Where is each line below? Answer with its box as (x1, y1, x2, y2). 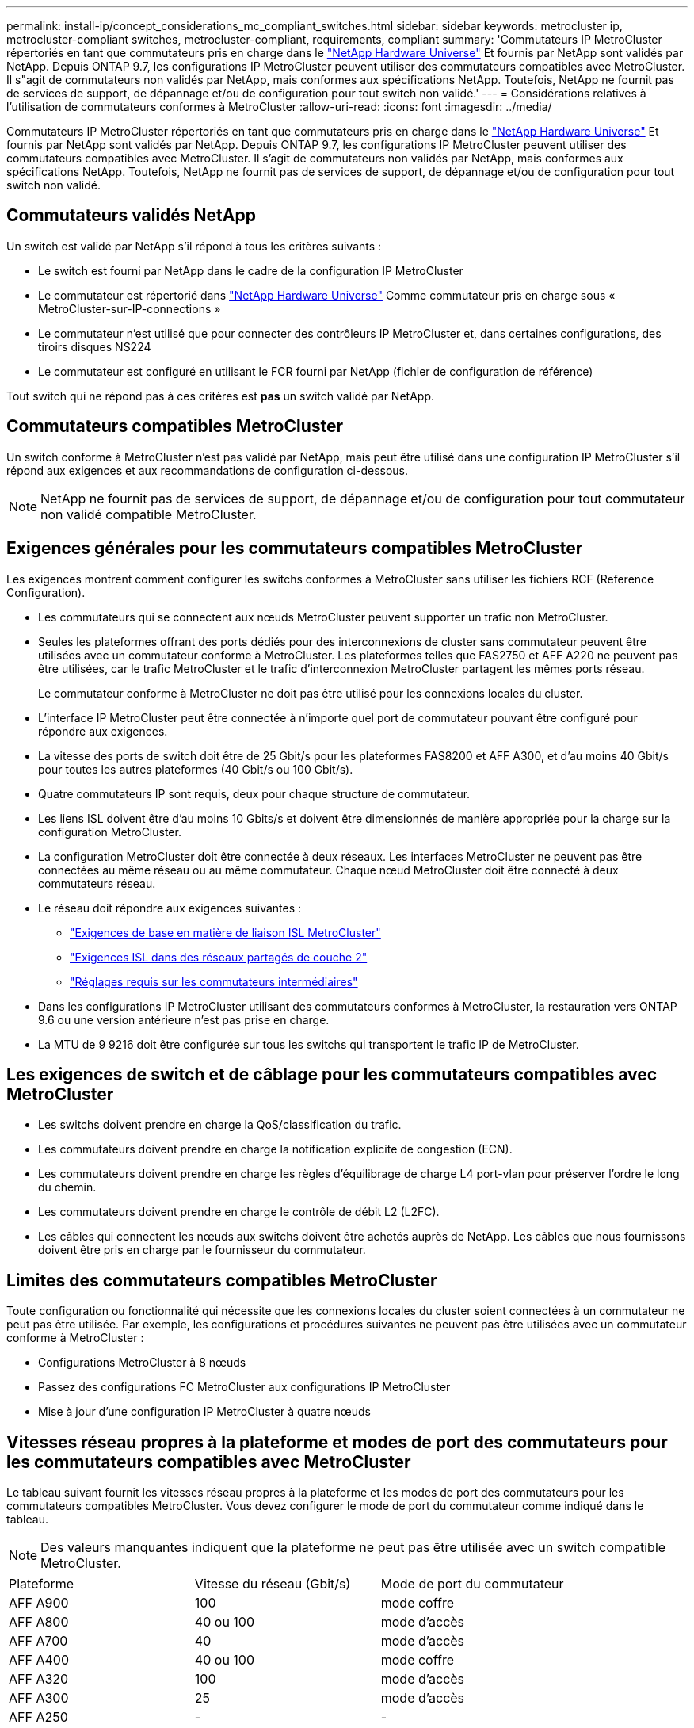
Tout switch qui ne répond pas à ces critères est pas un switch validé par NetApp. (6, 388, 434, 403)
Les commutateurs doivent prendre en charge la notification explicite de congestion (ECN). (38, 1142, 513, 1156)
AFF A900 (9, 1595, 69, 1611)
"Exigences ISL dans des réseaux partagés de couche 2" (70, 950, 368, 964)
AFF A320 (9, 1671, 69, 1688)
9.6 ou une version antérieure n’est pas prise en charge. (38, 1012, 330, 1026)
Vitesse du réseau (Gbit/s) (194, 1576, 351, 1592)
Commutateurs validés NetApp (6, 205, 256, 226)
